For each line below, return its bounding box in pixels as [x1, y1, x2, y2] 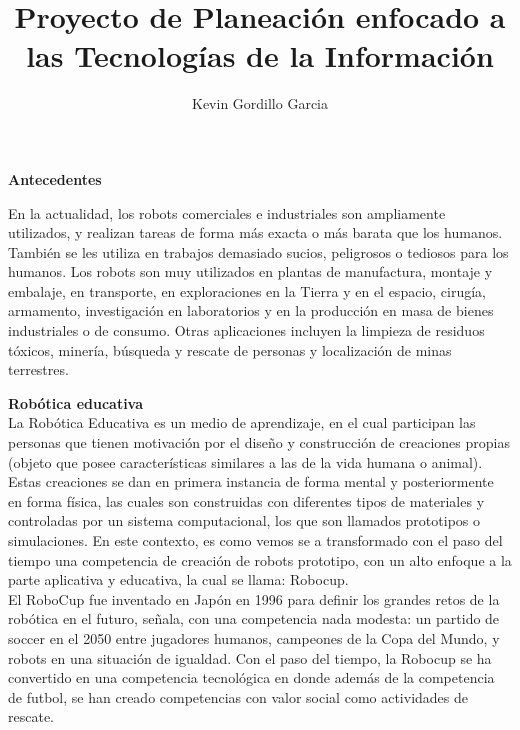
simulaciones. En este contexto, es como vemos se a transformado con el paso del [8, 530, 503, 550]
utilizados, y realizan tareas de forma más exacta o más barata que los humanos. [8, 222, 503, 243]
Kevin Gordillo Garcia [191, 93, 329, 114]
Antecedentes [8, 168, 102, 189]
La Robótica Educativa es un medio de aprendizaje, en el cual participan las [8, 412, 476, 433]
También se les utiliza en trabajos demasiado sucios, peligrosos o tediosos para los [8, 241, 509, 262]
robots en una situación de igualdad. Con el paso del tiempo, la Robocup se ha [8, 647, 492, 668]
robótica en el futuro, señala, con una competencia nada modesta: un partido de [8, 608, 500, 629]
